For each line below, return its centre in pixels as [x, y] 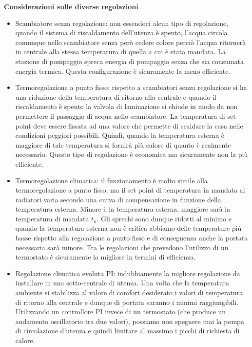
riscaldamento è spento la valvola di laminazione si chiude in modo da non [126, 106]
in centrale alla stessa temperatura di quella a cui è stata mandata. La [120, 52]
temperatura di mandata [52, 218]
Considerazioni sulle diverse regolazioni [71, 6]
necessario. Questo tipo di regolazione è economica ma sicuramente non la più [132, 154]
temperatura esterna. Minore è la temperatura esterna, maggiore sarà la [123, 209]
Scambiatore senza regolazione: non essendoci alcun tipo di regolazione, [122, 23]
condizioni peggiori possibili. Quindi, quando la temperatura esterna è [120, 135]
